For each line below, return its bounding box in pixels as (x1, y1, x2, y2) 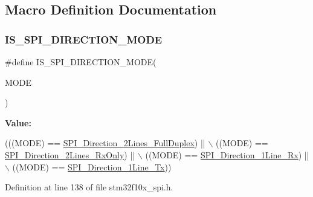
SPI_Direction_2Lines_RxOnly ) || (5, 148, 135, 161)
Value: (5, 116, 31, 129)
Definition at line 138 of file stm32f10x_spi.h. (5, 181, 173, 193)
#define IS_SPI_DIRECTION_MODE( (5, 56, 156, 68)
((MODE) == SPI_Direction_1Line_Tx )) (12, 160, 172, 173)
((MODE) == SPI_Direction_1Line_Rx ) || (145, 148, 309, 161)
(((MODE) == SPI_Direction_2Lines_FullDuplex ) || (5, 137, 205, 149)
